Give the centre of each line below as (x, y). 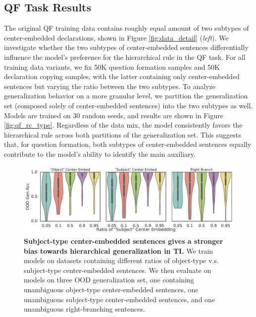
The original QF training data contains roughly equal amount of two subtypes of (127, 28)
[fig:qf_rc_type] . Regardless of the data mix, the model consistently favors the (123, 125)
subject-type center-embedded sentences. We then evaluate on (118, 270)
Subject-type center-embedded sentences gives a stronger (124, 241)
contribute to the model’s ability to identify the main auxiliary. (100, 154)
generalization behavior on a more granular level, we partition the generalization (126, 96)
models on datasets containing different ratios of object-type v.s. (121, 260)
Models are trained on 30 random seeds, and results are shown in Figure (114, 115)
